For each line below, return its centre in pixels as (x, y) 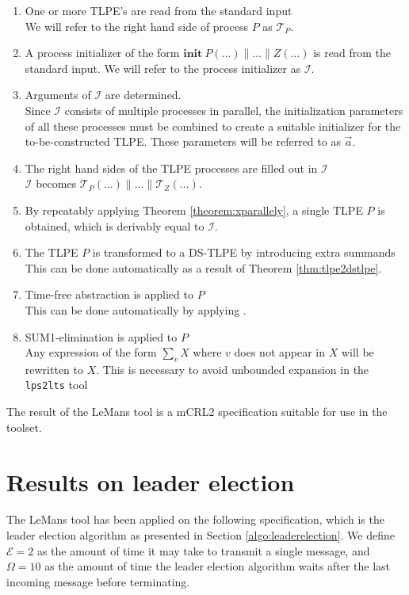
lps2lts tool (56, 385)
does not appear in (280, 352)
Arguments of (58, 95)
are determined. (143, 95)
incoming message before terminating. (98, 581)
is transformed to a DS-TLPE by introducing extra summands (244, 252)
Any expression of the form (91, 352)
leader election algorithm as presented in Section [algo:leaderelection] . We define (201, 535)
